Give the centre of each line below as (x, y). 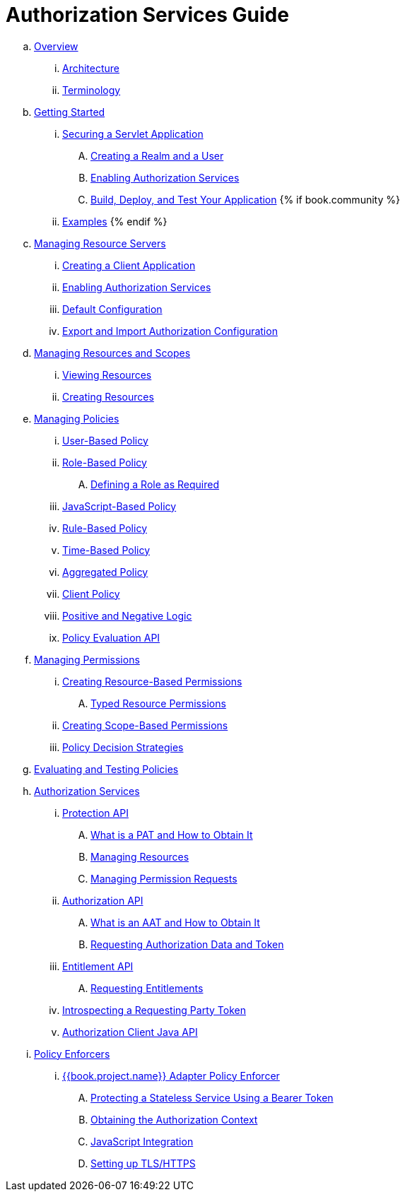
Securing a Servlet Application (133, 134)
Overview (56, 46)
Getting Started (70, 112)
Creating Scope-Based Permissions (145, 725)
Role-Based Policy (105, 462)
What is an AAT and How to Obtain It (175, 922)
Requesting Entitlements (147, 988)
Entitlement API (98, 966)
